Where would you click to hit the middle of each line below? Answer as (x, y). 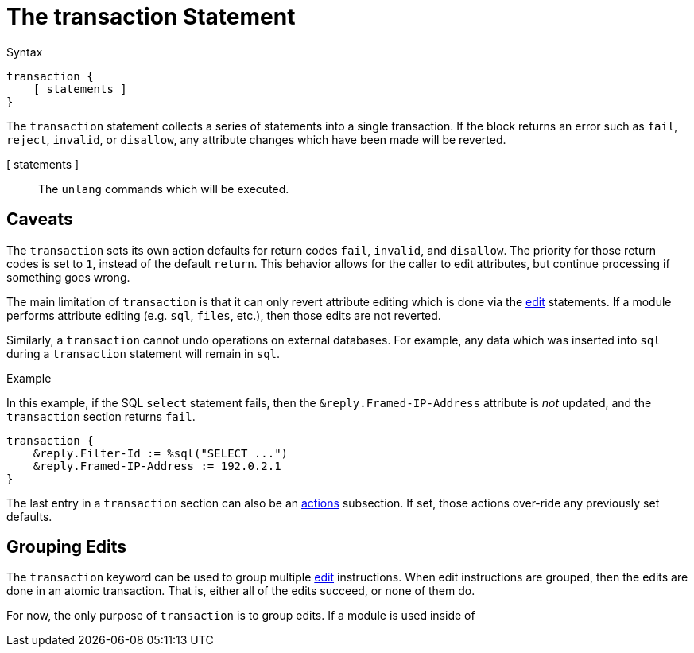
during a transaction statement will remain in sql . (143, 353)
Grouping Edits (66, 547)
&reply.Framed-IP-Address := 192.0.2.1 (157, 466)
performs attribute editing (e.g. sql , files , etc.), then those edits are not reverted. (224, 315)
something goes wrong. (68, 277)
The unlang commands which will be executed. (164, 189)
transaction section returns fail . (101, 416)
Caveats (40, 220)
